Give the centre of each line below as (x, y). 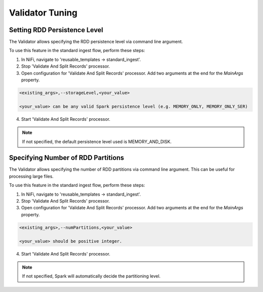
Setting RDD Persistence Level (56, 30)
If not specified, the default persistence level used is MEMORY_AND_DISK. (97, 142)
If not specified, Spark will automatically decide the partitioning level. (91, 276)
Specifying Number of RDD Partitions (66, 158)
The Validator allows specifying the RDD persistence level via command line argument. (96, 42)
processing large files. (31, 176)
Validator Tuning (43, 13)
